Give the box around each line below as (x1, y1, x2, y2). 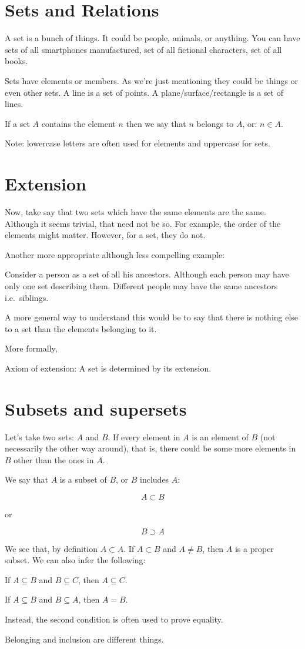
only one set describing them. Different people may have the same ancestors (5, 279, 278, 292)
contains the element (41, 117, 116, 129)
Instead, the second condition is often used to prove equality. (5, 613, 223, 625)
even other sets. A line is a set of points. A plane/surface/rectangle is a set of (5, 86, 283, 98)
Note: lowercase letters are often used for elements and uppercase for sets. (5, 137, 270, 149)
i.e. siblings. (5, 291, 49, 303)
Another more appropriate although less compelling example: (5, 248, 225, 260)
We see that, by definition (5, 542, 98, 554)
